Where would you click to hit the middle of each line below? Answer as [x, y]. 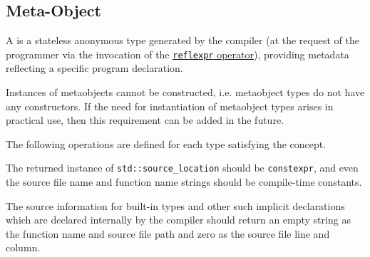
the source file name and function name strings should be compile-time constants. [184, 182]
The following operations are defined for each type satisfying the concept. [166, 143]
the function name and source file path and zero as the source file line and [168, 233]
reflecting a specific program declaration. [94, 68]
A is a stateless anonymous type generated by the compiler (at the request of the [183, 40]
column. [23, 247]
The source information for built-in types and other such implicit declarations [175, 205]
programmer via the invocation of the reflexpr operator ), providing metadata [178, 54]
